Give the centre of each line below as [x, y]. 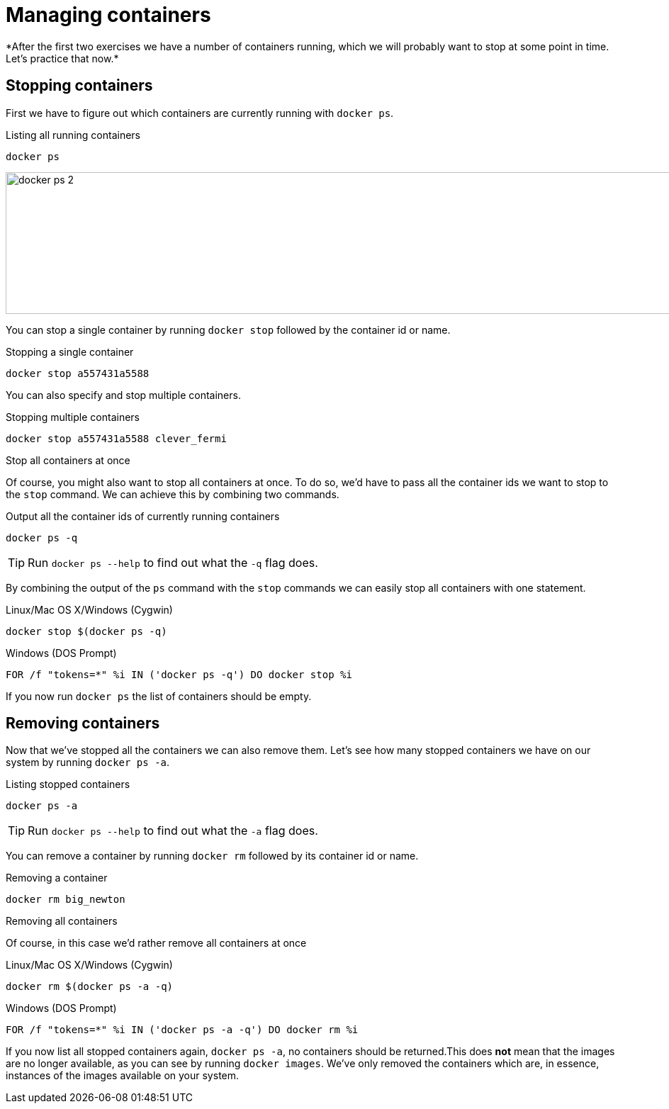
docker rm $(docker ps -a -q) [90, 987]
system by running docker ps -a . [88, 762]
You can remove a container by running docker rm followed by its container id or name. [212, 856]
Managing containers [108, 15]
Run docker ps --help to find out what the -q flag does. [173, 562]
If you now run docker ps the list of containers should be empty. [159, 696]
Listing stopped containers [68, 784]
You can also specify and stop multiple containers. [123, 395]
